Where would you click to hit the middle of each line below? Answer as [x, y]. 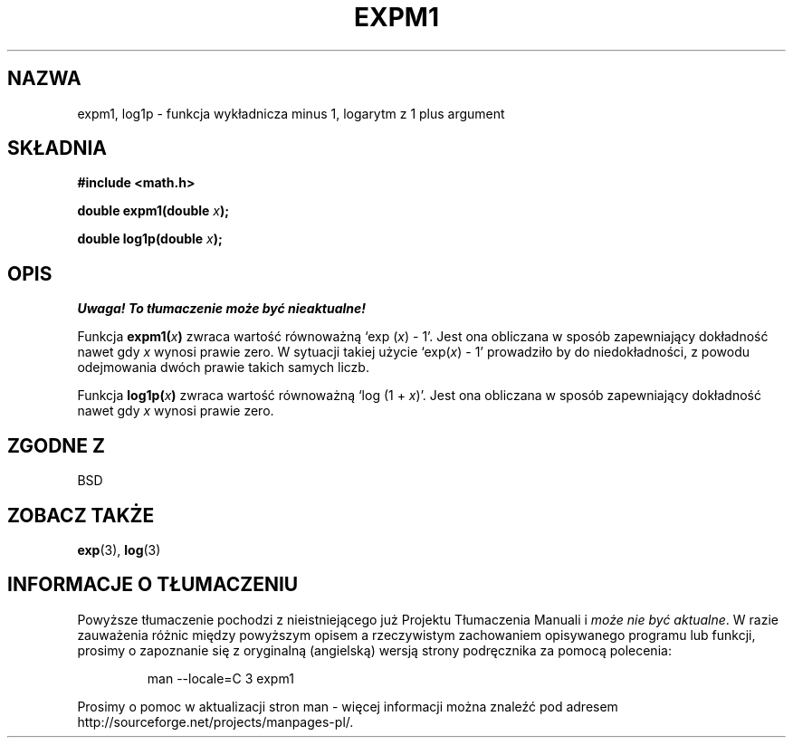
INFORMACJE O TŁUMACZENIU [153, 585]
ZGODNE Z [57, 445]
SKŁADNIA [57, 148]
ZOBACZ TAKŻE [81, 515]
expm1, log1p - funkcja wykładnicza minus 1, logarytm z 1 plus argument [291, 113]
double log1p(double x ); [150, 239]
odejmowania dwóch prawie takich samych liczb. [223, 368]
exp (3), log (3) [119, 549]
